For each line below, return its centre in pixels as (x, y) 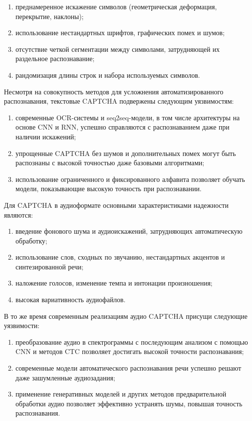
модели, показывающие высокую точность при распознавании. (108, 188)
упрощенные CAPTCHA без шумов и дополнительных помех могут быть (126, 153)
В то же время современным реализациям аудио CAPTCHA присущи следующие (126, 316)
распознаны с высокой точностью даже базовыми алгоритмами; (110, 163)
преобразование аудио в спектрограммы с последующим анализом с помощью (132, 342)
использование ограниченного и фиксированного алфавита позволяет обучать (130, 179)
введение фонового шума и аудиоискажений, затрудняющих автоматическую (129, 231)
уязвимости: (22, 325)
